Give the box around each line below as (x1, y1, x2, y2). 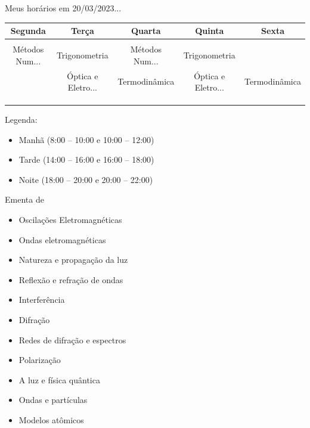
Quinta (195, 24, 224, 37)
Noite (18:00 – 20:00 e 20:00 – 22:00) (18, 173, 153, 185)
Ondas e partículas (18, 393, 88, 406)
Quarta (131, 24, 161, 37)
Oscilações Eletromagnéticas (18, 213, 122, 226)
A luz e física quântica (18, 373, 100, 386)
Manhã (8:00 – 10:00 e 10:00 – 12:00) (18, 133, 154, 145)
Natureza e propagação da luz (18, 253, 128, 266)
